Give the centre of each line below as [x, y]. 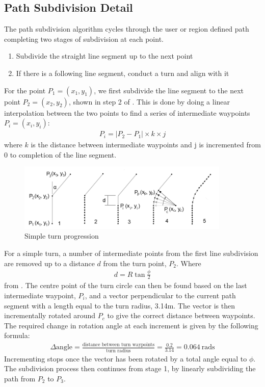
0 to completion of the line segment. [60, 154]
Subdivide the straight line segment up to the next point [104, 56]
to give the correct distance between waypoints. [181, 315]
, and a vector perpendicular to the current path [160, 295]
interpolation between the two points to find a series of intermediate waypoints [127, 112]
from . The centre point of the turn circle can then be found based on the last [126, 285]
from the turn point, [135, 263]
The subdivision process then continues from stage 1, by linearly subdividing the [130, 368]
